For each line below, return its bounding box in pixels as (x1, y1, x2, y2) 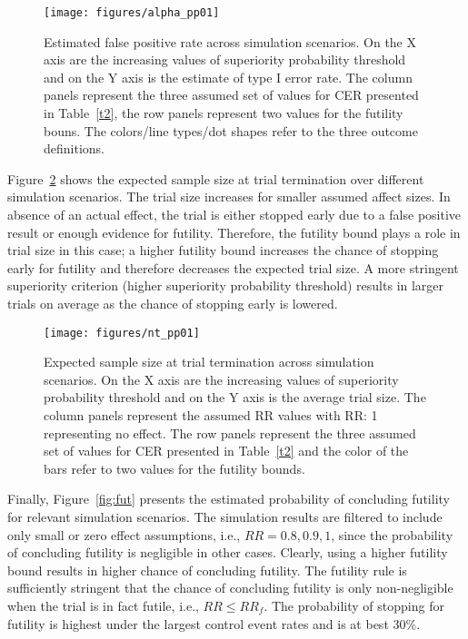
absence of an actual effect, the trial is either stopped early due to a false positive (7, 205, 462, 223)
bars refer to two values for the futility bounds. (44, 458, 305, 477)
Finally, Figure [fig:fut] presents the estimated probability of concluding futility (7, 489, 450, 508)
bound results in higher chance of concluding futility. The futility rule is (7, 560, 407, 579)
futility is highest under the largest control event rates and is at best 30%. (7, 614, 421, 633)
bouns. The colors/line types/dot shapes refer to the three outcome (44, 121, 418, 140)
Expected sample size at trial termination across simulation (44, 352, 374, 371)
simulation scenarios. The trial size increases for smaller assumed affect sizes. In (7, 187, 451, 206)
